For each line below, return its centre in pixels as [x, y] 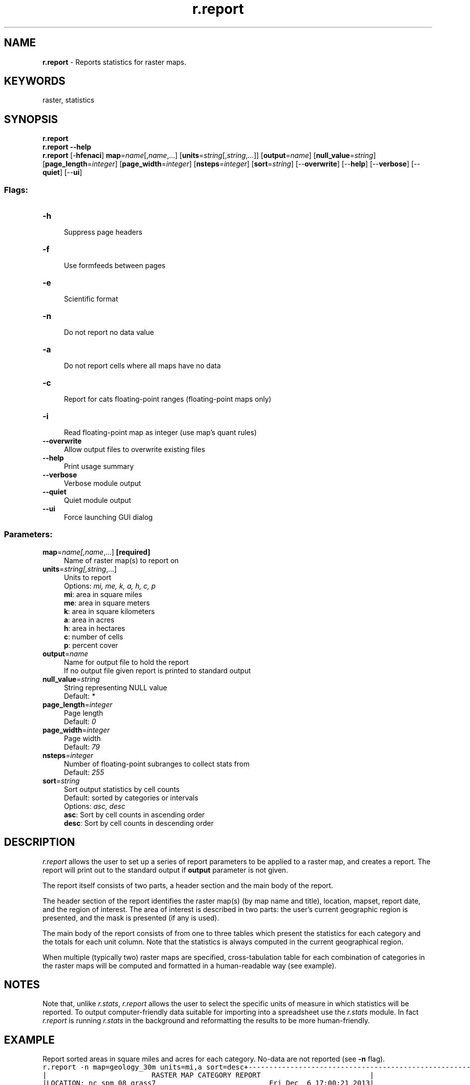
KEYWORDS [35, 81]
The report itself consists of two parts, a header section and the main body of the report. [188, 885]
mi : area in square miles [103, 594]
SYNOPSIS [31, 119]
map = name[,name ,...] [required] [96, 552]
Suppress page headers [103, 232]
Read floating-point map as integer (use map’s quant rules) [160, 433]
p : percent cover [91, 645]
